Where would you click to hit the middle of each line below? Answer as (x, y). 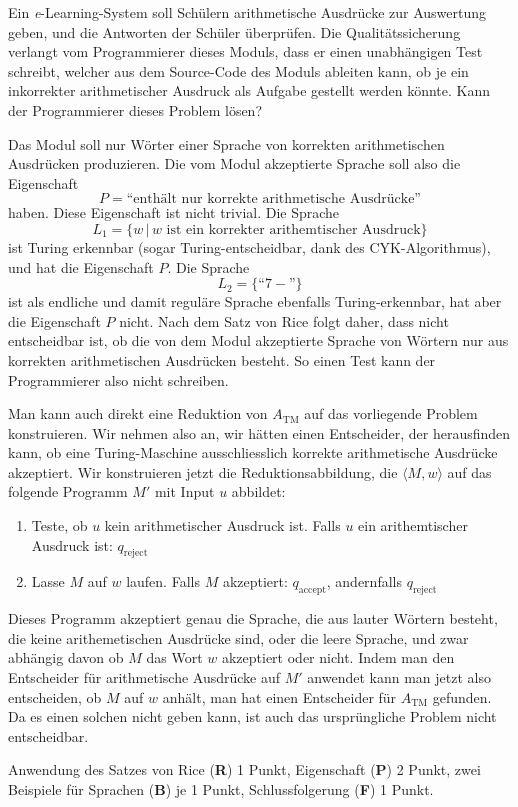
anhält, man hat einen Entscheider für (279, 696)
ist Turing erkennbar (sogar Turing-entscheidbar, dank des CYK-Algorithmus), (249, 246)
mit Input (184, 491)
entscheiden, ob (55, 696)
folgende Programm (68, 491)
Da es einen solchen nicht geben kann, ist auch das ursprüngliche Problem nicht (252, 716)
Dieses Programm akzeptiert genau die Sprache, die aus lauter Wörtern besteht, (253, 618)
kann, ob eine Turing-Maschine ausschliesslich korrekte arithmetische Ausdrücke (253, 452)
